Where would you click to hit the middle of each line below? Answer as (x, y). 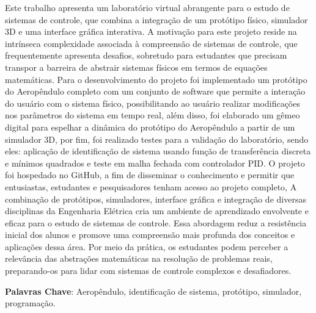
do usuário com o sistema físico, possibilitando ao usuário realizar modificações (152, 103)
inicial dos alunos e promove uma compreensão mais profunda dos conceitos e (150, 235)
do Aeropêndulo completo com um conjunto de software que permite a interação (155, 91)
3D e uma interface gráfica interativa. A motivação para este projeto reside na (151, 31)
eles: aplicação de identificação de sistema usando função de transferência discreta (158, 151)
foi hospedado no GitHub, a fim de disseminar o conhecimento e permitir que (150, 175)
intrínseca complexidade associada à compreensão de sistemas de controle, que (151, 43)
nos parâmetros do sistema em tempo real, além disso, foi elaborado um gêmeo (152, 115)
